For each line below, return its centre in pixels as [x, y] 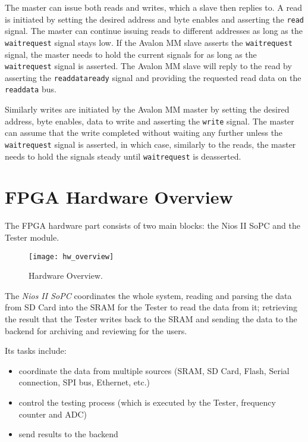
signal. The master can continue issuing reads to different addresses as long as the [154, 31]
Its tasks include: [36, 351]
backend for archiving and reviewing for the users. [96, 330]
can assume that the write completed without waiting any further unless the [144, 133]
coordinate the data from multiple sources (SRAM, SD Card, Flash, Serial [154, 370]
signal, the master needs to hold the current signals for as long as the [131, 54]
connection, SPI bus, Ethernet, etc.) [84, 382]
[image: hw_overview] [71, 256]
